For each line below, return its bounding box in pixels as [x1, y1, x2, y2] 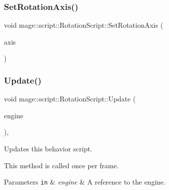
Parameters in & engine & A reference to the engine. [4, 177, 166, 187]
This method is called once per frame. [4, 160, 119, 170]
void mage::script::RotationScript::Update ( [4, 94, 136, 104]
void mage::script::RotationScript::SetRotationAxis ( [4, 20, 164, 30]
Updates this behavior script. [4, 143, 93, 153]
